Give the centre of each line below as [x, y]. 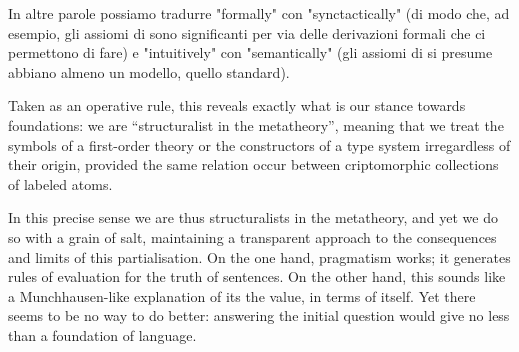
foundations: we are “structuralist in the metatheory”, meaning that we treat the [256, 124]
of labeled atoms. [60, 183]
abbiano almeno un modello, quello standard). [149, 71]
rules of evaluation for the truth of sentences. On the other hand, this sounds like [257, 276]
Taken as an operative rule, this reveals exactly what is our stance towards [237, 105]
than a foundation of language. [102, 334]
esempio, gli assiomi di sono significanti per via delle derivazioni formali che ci [247, 32]
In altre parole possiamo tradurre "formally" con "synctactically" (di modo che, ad [259, 13]
